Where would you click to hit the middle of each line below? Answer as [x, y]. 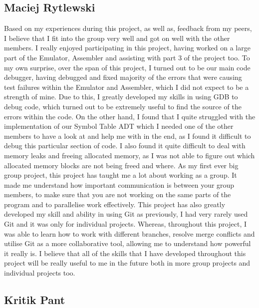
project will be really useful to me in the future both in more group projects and [127, 263]
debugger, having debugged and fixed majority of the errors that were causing [123, 77]
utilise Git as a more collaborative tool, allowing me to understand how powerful [128, 243]
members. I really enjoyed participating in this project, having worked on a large [127, 48]
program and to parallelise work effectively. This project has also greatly [115, 204]
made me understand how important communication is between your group [119, 184]
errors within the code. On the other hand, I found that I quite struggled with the [130, 116]
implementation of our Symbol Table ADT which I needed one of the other [119, 126]
